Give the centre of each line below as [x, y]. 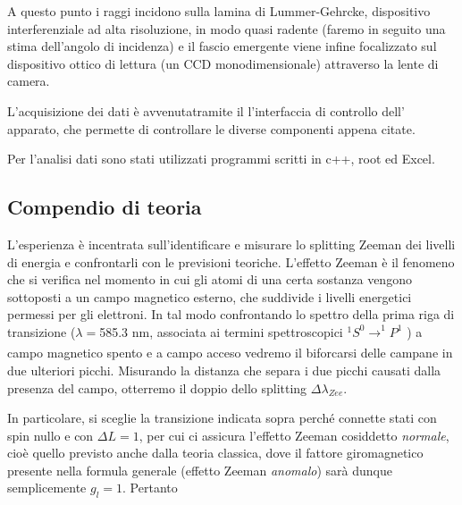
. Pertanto [150, 488]
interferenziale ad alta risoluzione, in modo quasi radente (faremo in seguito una [227, 28]
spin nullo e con [50, 435]
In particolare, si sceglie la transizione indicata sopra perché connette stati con [222, 418]
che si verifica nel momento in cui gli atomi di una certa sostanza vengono [210, 279]
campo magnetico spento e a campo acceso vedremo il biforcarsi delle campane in [230, 353]
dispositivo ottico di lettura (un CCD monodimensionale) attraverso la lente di [223, 63]
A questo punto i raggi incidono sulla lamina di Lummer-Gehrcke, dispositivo [219, 11]
